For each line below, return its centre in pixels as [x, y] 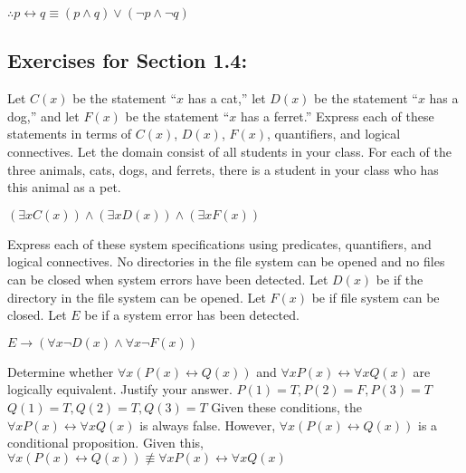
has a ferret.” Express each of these [338, 116]
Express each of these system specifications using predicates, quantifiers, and [219, 243]
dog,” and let [43, 116]
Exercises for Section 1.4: [128, 60]
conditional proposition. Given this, [105, 443]
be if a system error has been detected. [192, 315]
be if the [399, 279]
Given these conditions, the [286, 406]
